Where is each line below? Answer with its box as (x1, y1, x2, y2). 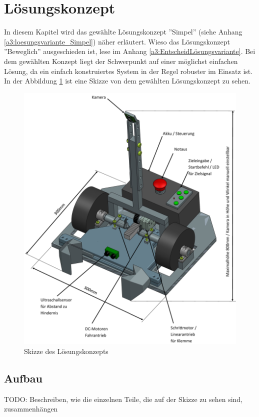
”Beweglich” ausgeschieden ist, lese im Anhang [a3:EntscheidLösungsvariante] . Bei (4, 46, 255, 56)
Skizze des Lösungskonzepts (24, 345, 108, 356)
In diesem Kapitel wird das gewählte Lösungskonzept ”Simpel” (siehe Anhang (4, 26, 242, 37)
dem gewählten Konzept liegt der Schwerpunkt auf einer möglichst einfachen (4, 55, 238, 66)
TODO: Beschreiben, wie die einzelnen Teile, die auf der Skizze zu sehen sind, (4, 393, 243, 404)
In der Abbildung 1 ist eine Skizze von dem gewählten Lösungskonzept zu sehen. (4, 75, 250, 86)
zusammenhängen (4, 403, 58, 414)
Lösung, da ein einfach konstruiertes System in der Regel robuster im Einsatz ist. (4, 65, 253, 76)
